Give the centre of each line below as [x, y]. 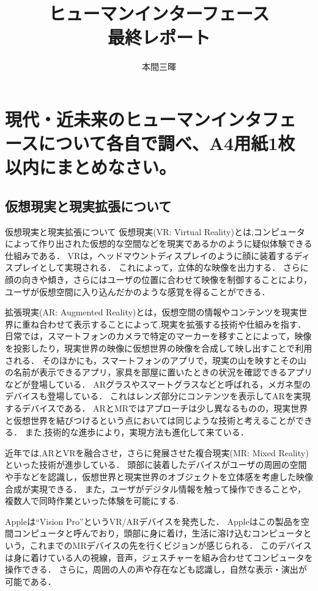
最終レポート [159, 37]
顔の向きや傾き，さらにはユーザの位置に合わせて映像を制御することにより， [159, 280]
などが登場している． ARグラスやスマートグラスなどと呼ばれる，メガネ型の [158, 384]
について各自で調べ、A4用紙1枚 [167, 143]
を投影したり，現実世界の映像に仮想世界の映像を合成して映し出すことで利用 [159, 348]
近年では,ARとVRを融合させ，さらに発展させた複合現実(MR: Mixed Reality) [157, 452]
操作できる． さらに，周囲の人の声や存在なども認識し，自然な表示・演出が [156, 569]
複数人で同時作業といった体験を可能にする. [92, 501]
